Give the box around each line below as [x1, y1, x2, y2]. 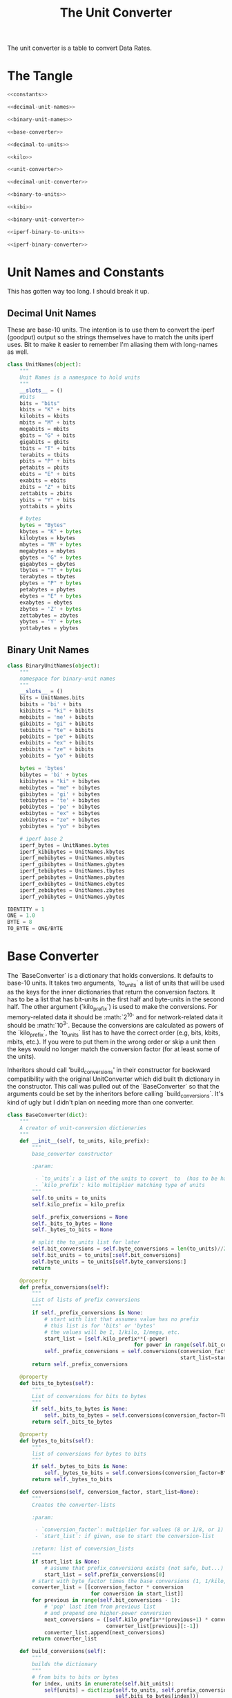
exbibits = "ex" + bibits [19, 740, 95, 747]
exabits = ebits [19, 477, 67, 484]
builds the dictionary [32, 1661, 97, 1668]
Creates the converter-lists [32, 1501, 116, 1508]
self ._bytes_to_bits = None [32, 1226, 113, 1233]
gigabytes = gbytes [19, 560, 76, 567]
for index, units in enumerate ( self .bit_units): [32, 1680, 175, 1687]
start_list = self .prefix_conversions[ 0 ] [43, 1571, 166, 1578]
